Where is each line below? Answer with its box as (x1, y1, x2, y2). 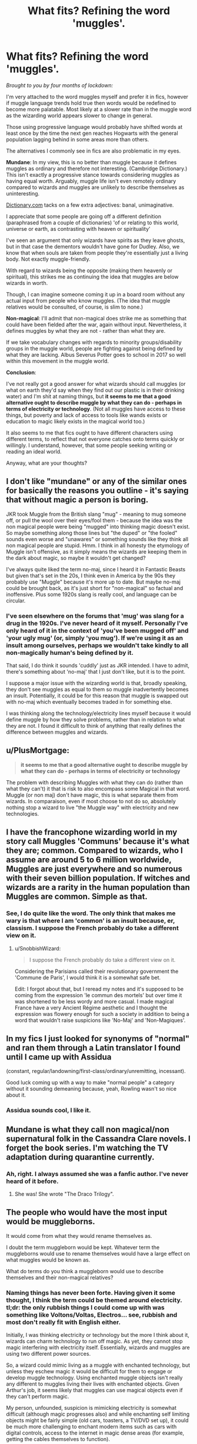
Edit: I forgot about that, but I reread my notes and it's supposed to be (14, 985, 184, 992)
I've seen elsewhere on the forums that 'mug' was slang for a (6, 611, 184, 620)
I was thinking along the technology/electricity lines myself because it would (6, 710, 191, 717)
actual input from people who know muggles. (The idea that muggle (6, 297, 171, 304)
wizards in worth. (6, 279, 48, 286)
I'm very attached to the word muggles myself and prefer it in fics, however (6, 93, 189, 100)
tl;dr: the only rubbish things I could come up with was (6, 1303, 165, 1311)
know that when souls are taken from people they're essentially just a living (6, 249, 188, 256)
